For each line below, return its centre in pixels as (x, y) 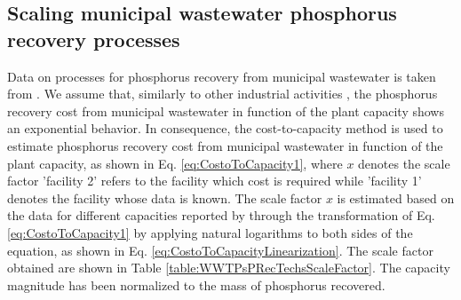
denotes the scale (404, 163)
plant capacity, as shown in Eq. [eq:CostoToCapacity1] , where (175, 163)
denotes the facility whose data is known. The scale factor (165, 197)
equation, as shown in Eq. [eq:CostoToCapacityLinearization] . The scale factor (220, 250)
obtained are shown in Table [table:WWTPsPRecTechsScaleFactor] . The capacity (229, 268)
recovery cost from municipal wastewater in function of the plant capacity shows (226, 111)
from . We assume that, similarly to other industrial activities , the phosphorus (223, 94)
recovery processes (94, 39)
